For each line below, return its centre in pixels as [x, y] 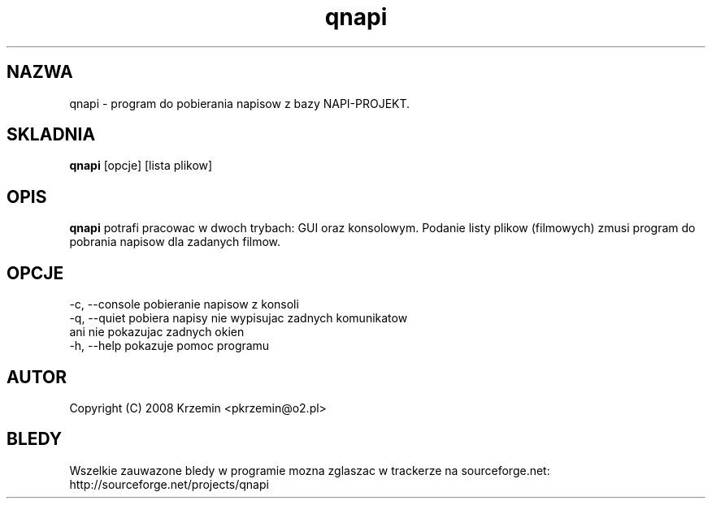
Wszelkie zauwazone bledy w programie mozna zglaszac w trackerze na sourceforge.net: [310, 470]
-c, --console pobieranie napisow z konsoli [184, 304]
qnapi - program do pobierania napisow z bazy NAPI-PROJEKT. [240, 103]
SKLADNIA [51, 135]
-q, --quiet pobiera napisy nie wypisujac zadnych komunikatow [239, 318]
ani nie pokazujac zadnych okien [157, 332]
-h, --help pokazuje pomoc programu [169, 346]
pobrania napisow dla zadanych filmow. [175, 242]
